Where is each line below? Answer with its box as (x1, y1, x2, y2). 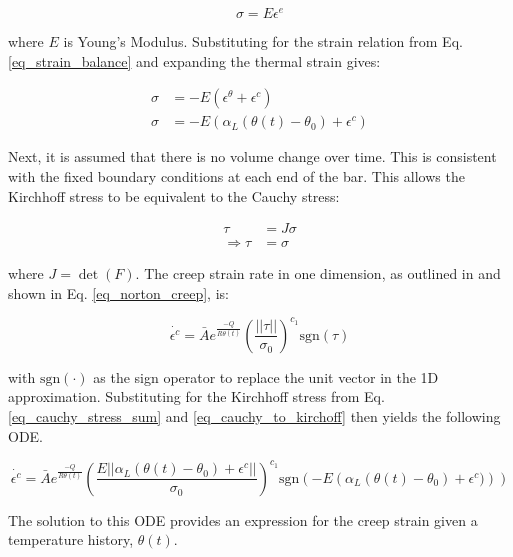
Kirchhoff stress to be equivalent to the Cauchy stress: (8, 185, 340, 206)
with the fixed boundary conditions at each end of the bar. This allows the (8, 165, 465, 186)
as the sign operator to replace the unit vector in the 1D (93, 366, 439, 387)
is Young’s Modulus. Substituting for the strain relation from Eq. (63, 31, 463, 52)
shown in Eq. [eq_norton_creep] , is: (8, 282, 229, 303)
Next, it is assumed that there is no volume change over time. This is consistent (8, 146, 497, 167)
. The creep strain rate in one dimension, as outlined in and (135, 263, 501, 284)
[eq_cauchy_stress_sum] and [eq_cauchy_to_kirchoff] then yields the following (8, 406, 501, 427)
